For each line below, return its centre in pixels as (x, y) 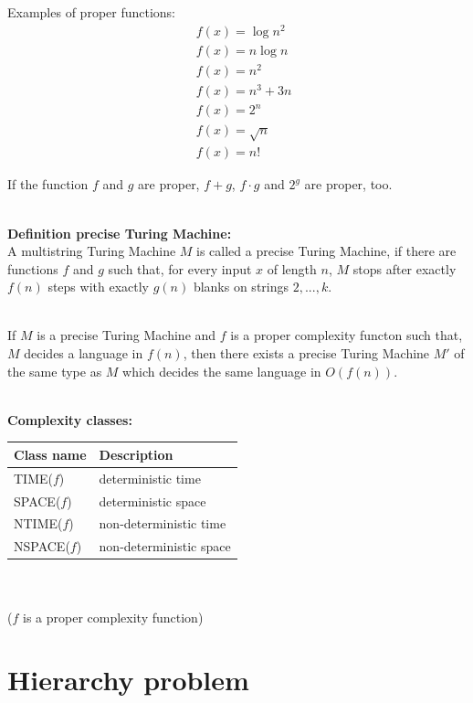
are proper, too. (348, 184)
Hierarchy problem (128, 680)
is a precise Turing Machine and (126, 335)
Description (136, 454)
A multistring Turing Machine (92, 251)
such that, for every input (180, 268)
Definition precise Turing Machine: (120, 233)
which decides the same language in (222, 371)
